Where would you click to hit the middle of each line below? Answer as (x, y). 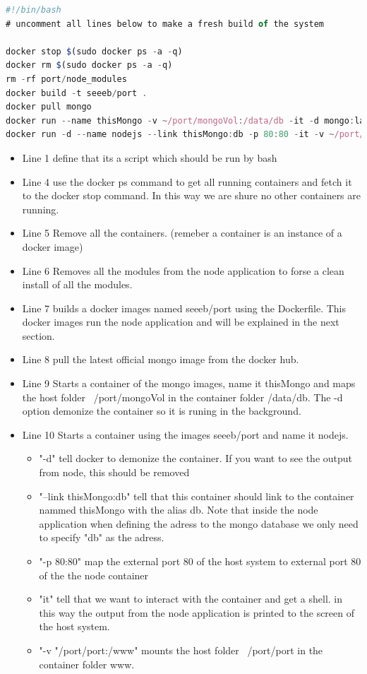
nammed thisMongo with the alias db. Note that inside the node (179, 510)
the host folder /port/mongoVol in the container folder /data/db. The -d (182, 397)
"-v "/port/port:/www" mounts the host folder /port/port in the (181, 650)
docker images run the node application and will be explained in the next (181, 322)
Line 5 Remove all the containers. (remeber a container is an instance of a (182, 233)
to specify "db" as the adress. (102, 537)
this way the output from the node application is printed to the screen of (197, 612)
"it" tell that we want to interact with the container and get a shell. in (191, 599)
